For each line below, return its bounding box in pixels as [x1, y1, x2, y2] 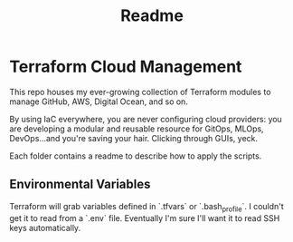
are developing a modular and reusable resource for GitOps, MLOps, [9, 123, 264, 134]
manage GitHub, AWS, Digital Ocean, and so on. [9, 96, 188, 107]
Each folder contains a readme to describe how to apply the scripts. [9, 150, 262, 161]
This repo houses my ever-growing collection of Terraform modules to [9, 86, 271, 97]
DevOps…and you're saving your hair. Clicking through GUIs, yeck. [9, 132, 259, 143]
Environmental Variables [9, 177, 151, 192]
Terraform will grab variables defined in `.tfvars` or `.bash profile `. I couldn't [9, 200, 285, 214]
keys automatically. [9, 222, 81, 233]
